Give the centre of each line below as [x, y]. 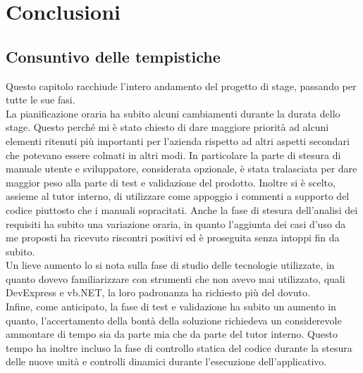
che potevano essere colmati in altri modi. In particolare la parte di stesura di [173, 154]
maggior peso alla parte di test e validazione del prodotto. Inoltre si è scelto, [171, 182]
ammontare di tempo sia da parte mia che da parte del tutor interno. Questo [172, 334]
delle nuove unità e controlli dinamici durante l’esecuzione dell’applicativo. [166, 361]
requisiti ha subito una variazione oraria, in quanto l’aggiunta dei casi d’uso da [176, 223]
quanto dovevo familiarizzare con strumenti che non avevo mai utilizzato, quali [176, 278]
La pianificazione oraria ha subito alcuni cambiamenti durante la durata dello [173, 113]
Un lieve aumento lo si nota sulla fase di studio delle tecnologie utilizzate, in [170, 265]
